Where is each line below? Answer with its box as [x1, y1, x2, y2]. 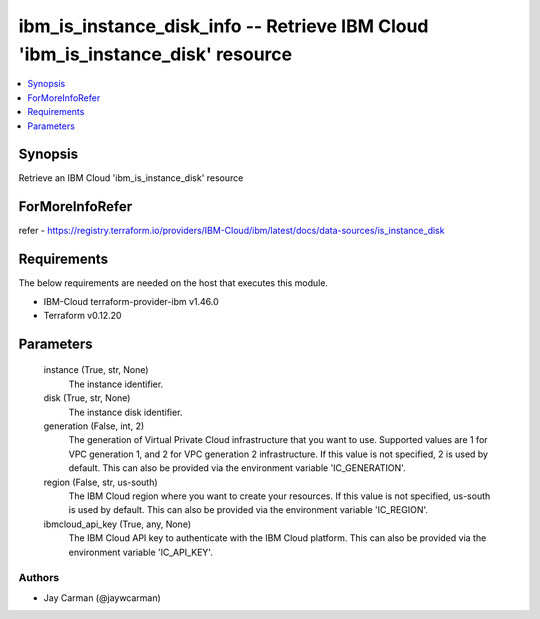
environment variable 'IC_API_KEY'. [68, 546, 214, 558]
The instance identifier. [68, 378, 164, 390]
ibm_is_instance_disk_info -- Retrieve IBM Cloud [18, 15, 429, 37]
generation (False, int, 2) [43, 420, 145, 432]
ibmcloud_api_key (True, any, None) [43, 518, 192, 530]
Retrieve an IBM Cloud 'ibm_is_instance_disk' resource [18, 172, 244, 184]
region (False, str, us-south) [43, 476, 159, 488]
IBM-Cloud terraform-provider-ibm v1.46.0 [43, 295, 219, 307]
